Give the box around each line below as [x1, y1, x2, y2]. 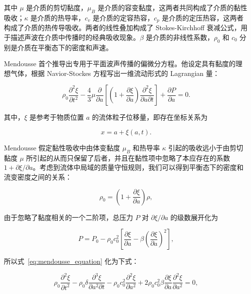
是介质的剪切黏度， [26, 2, 87, 12]
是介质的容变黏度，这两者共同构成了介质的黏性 [98, 2, 248, 12]
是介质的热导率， [30, 12, 85, 22]
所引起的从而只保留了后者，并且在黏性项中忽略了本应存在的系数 [26, 152, 230, 163]
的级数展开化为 [170, 212, 218, 222]
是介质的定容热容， [93, 12, 154, 22]
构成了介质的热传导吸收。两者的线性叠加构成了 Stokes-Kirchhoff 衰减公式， [4, 22, 241, 33]
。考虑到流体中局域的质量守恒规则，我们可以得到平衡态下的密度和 [33, 162, 244, 172]
